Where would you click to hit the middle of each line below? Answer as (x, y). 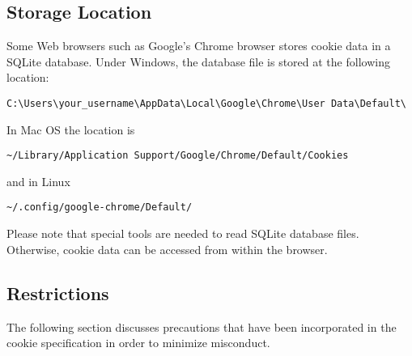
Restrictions (58, 292)
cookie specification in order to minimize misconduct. (138, 343)
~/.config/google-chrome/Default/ (100, 208)
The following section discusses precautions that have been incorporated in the (202, 326)
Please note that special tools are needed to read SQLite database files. (183, 233)
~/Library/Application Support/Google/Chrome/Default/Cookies (178, 156)
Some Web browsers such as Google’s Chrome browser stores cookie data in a (199, 46)
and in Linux (38, 181)
